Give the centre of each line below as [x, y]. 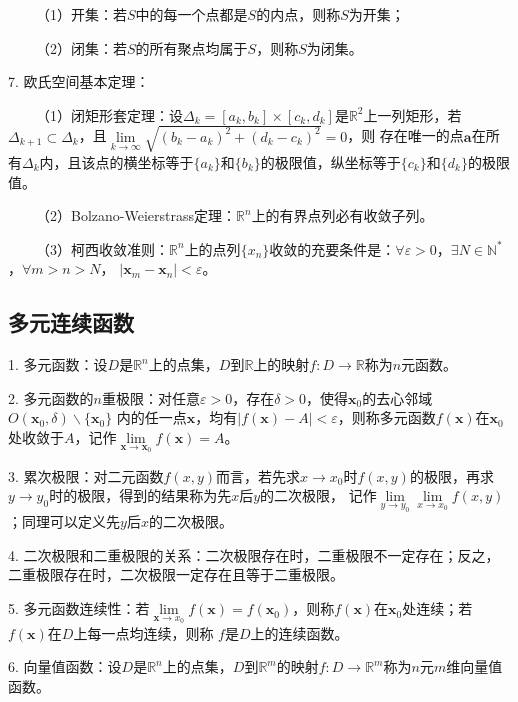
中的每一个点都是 [191, 14]
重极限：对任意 [150, 397]
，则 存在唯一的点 [405, 135]
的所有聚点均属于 [191, 47]
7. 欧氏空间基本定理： [79, 81]
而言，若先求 [258, 475]
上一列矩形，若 [412, 114]
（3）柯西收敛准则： [102, 248]
